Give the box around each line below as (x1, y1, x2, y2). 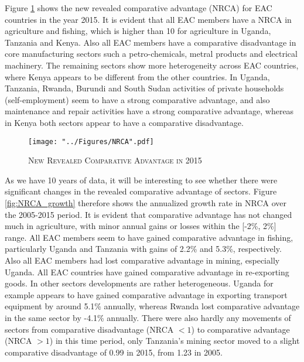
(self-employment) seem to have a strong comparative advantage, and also (5, 93, 270, 105)
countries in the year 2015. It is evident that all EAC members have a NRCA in (5, 13, 292, 25)
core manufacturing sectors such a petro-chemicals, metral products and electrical (5, 47, 298, 60)
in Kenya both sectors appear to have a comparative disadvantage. (5, 116, 244, 128)
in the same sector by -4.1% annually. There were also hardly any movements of (5, 311, 291, 323)
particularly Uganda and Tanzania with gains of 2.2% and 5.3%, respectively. (5, 243, 282, 255)
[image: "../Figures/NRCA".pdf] (28, 137, 154, 146)
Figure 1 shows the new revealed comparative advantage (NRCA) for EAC (5, 2, 272, 13)
